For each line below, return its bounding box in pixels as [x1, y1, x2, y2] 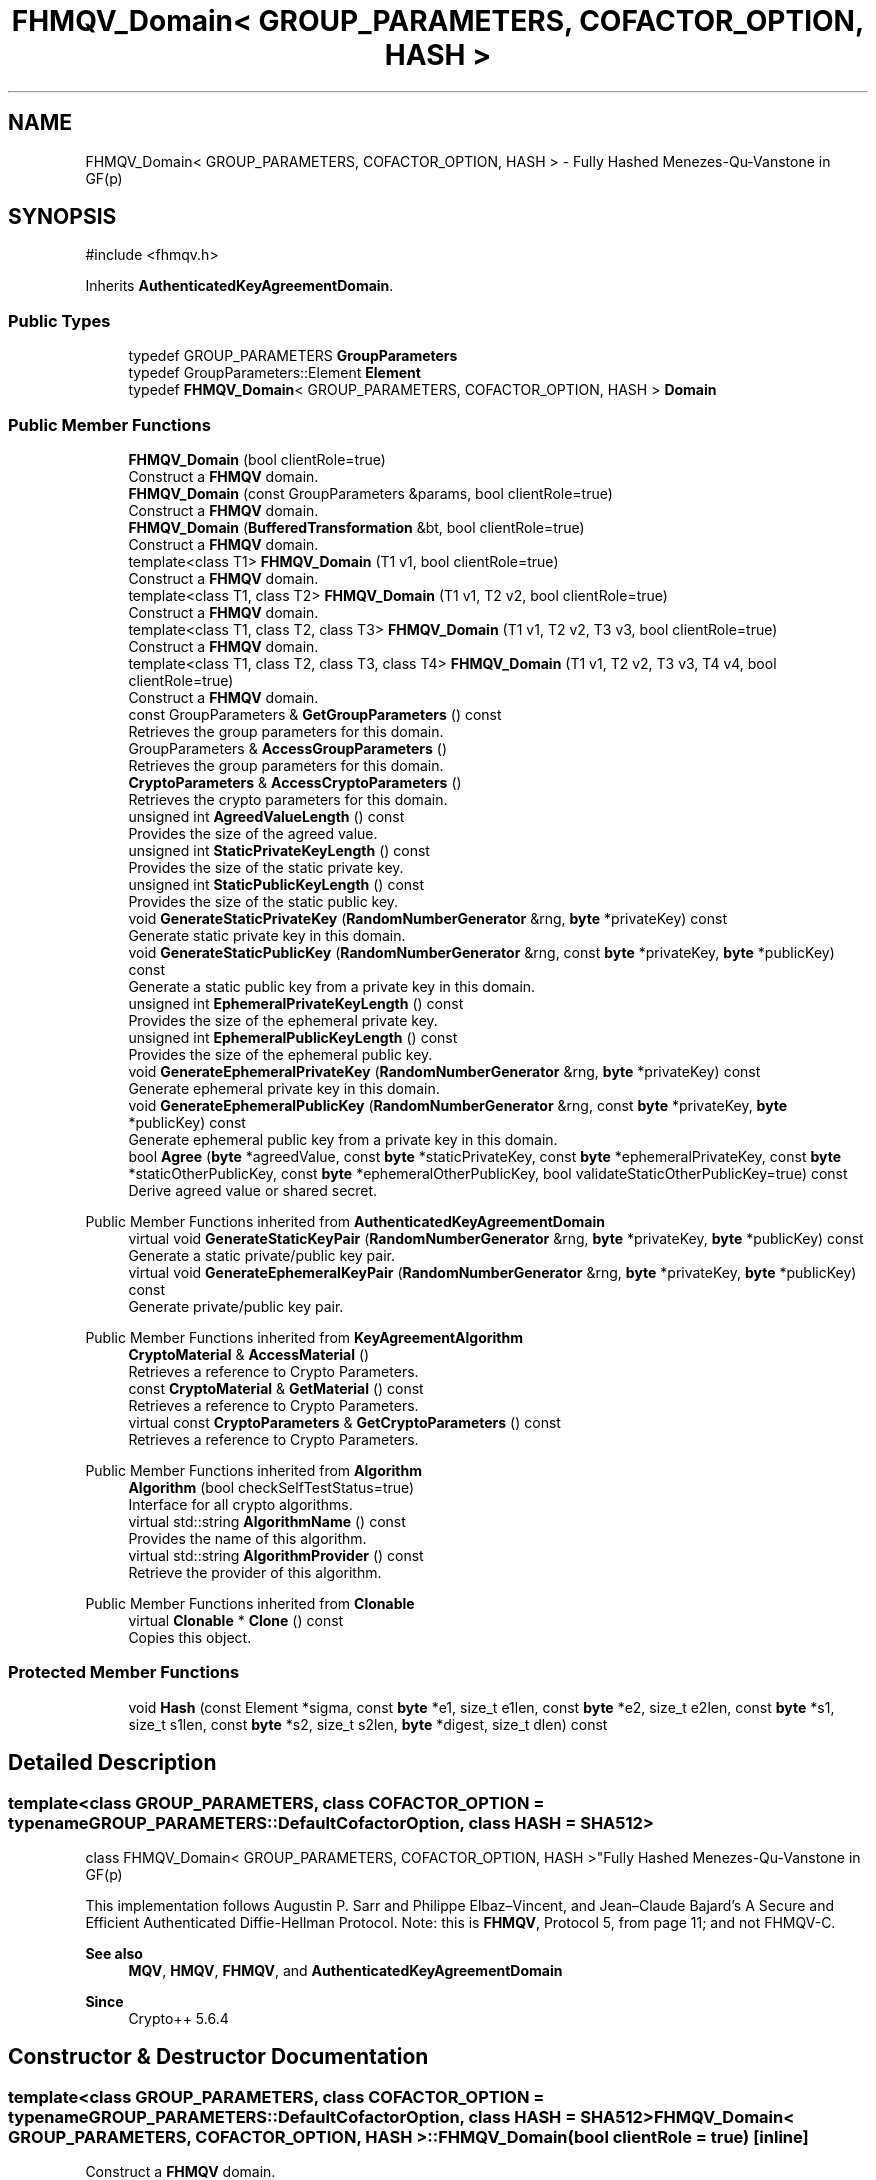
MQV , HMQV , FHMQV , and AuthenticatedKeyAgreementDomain [128, 1961, 563, 1979]
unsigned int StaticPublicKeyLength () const [128, 875, 425, 893]
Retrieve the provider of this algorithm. [128, 1563, 382, 1581]
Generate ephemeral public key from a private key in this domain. [128, 1130, 558, 1148]
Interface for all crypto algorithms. [128, 1495, 353, 1513]
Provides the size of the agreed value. [128, 824, 378, 842]
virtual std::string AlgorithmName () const [128, 1512, 406, 1530]
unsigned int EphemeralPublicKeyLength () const [128, 1028, 458, 1046]
